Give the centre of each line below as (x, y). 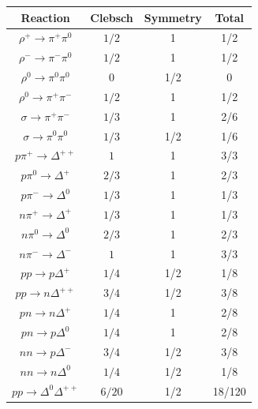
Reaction (45, 17)
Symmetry (173, 17)
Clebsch (112, 17)
